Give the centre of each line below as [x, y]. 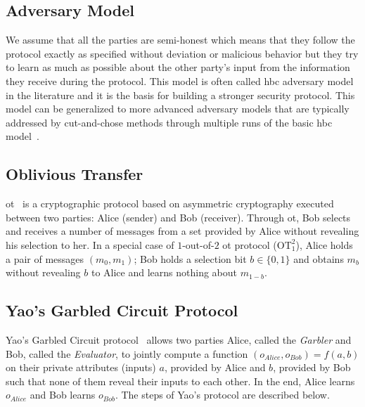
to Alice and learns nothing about [164, 272]
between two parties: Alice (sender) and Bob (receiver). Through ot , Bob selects [178, 217]
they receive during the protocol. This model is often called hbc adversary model [180, 80]
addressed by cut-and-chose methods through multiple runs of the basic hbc [169, 122]
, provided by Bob [312, 367]
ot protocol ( [250, 244]
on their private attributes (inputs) [81, 367]
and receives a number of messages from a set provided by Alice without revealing [182, 231]
